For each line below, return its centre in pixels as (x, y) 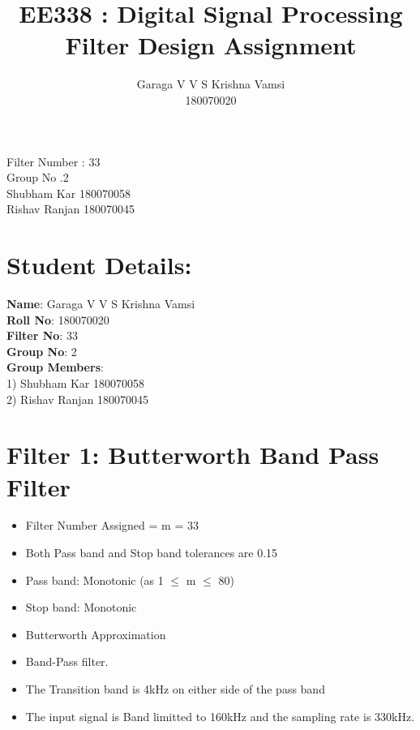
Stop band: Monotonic (81, 607)
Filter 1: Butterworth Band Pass (193, 455)
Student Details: (99, 265)
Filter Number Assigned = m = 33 (112, 525)
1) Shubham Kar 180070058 (76, 382)
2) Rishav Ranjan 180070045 (78, 399)
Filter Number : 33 (54, 161)
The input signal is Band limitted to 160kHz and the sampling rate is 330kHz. (220, 716)
